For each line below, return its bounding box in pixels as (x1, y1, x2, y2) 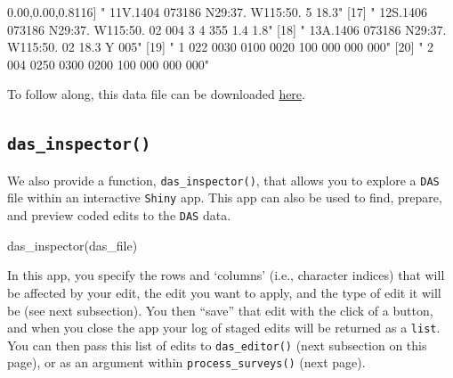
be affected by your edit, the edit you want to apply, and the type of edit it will (7, 283, 441, 301)
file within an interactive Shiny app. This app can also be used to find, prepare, (7, 188, 442, 207)
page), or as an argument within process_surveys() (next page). (7, 353, 366, 372)
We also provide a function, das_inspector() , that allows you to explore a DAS (7, 170, 440, 189)
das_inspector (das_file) (7, 235, 138, 254)
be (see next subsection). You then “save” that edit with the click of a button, (7, 300, 433, 319)
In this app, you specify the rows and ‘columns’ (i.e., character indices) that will (7, 266, 445, 284)
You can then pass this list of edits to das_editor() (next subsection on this (7, 335, 427, 354)
